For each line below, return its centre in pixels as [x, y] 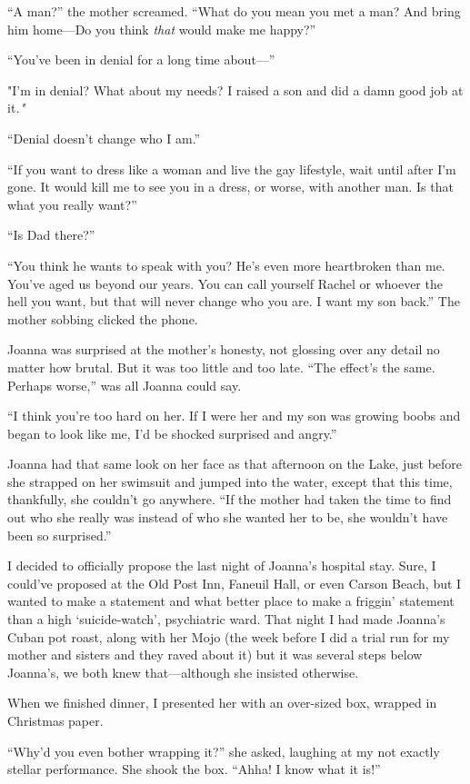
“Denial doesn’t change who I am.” [104, 138]
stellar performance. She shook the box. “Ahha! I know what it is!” [194, 769]
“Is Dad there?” [51, 235]
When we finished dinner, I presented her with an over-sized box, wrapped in [222, 703]
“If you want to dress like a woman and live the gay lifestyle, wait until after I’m [232, 169]
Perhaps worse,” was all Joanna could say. [125, 385]
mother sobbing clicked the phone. [103, 318]
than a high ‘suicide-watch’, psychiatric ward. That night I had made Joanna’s [226, 619]
